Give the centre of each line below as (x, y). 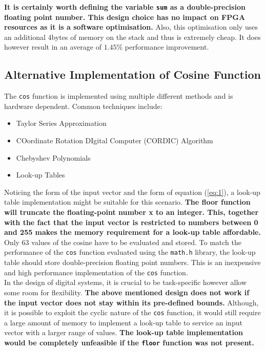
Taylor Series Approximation (61, 123)
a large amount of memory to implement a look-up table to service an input (123, 322)
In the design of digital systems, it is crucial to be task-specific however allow (126, 282)
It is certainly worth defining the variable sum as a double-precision (125, 7)
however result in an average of (53, 47)
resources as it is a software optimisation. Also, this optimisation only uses (131, 27)
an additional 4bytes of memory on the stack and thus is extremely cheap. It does (132, 37)
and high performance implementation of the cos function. (96, 272)
